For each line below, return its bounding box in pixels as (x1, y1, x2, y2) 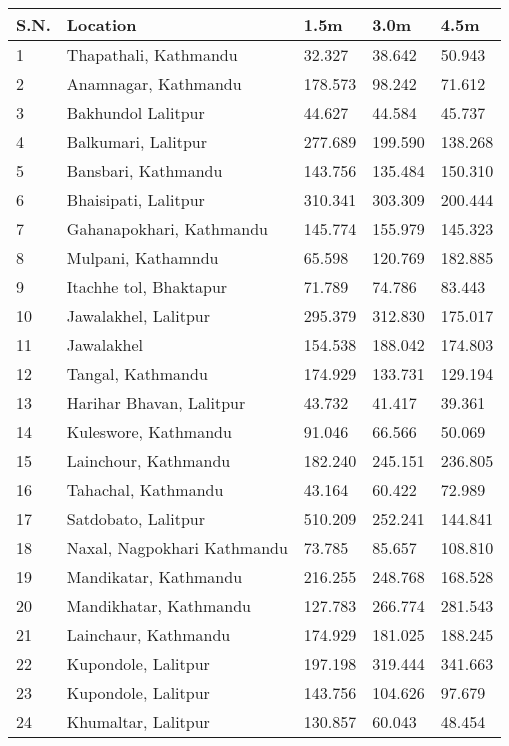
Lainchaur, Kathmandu (66, 623, 231, 646)
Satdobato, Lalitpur (66, 507, 205, 530)
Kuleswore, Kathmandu (66, 420, 232, 443)
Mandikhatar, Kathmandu (66, 594, 251, 617)
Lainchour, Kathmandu (66, 449, 231, 472)
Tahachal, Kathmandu (66, 478, 224, 501)
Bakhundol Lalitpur (66, 101, 205, 124)
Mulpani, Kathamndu (66, 246, 219, 269)
